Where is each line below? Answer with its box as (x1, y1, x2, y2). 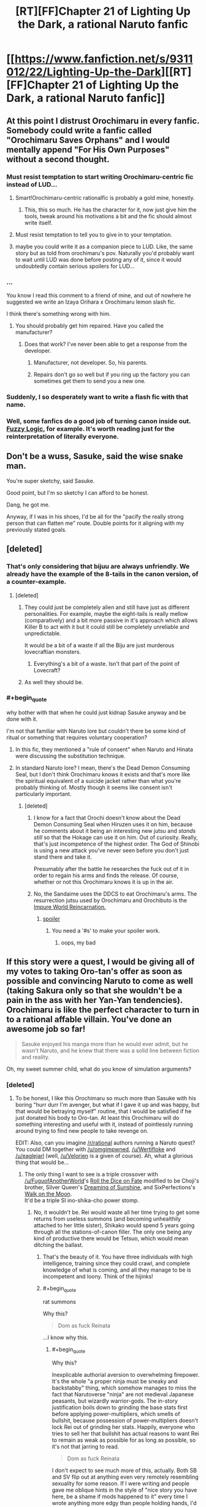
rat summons (42, 1298, 77, 1305)
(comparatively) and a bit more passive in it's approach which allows (24, 616, 198, 624)
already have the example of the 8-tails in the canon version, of (6, 570, 199, 578)
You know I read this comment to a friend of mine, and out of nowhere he (6, 292, 191, 299)
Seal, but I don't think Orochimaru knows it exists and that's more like (15, 771, 191, 778)
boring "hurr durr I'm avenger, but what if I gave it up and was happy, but (15, 1101, 200, 1109)
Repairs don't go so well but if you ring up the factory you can (33, 371, 190, 379)
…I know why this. (42, 1334, 89, 1341)
